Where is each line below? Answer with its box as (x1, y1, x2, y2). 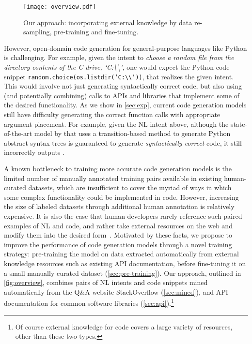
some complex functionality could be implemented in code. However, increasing (4, 192, 239, 202)
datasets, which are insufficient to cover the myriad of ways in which (28, 182, 232, 193)
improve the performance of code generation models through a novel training (4, 239, 232, 249)
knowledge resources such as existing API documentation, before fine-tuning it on (4, 258, 246, 268)
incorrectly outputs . (4, 147, 65, 157)
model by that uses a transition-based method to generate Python (34, 128, 231, 138)
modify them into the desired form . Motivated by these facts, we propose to (4, 230, 232, 240)
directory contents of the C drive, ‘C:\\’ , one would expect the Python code (4, 62, 230, 72)
